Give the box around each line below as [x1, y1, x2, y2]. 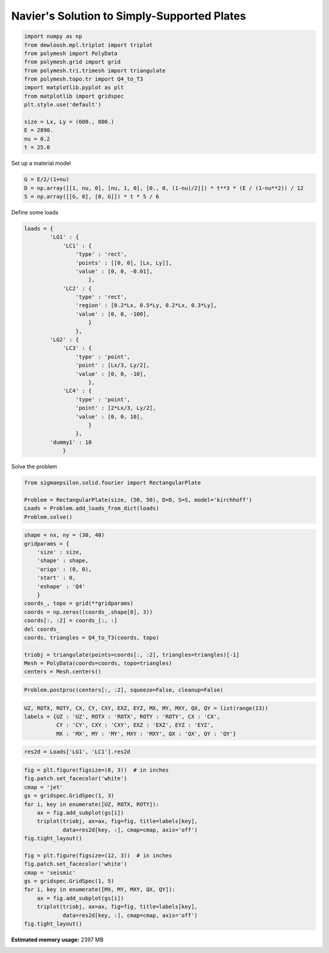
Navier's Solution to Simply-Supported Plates [11, 9, 246, 23]
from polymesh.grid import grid [24, 59, 121, 65]
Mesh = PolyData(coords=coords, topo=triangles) [24, 660, 172, 667]
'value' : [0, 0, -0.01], [75, 267, 153, 275]
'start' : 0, [37, 574, 76, 581]
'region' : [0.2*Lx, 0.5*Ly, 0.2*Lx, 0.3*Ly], [75, 302, 218, 309]
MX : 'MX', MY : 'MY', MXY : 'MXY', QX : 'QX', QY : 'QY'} [55, 730, 236, 737]
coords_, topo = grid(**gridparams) [24, 600, 134, 607]
